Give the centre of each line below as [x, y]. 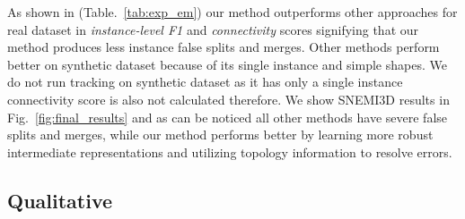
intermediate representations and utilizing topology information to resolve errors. [230, 152]
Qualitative [60, 200]
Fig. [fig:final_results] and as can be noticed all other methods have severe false [227, 117]
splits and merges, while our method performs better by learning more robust [220, 135]
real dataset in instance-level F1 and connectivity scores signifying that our [213, 29]
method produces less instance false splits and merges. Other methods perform [224, 47]
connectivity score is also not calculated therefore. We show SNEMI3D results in [228, 99]
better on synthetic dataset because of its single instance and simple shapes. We [227, 64]
